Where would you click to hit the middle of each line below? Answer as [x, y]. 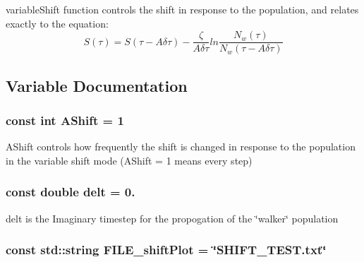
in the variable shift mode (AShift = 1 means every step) [129, 160]
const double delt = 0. [71, 192]
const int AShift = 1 [65, 120]
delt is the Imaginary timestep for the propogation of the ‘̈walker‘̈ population [172, 218]
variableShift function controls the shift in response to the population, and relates [182, 9]
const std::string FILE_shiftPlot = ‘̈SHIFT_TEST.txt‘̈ [166, 250]
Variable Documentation [97, 85]
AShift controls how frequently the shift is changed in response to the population [181, 147]
